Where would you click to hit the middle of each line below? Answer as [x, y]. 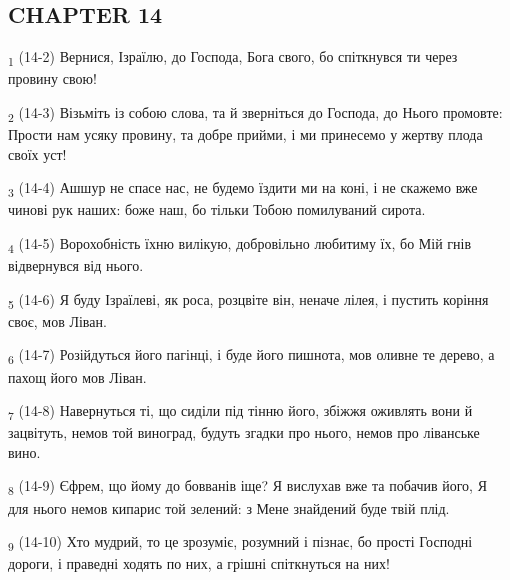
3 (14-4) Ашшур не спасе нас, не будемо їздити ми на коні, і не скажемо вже [243, 189]
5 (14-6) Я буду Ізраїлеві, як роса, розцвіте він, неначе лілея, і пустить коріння [248, 300]
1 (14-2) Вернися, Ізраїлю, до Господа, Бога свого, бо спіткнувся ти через [233, 57]
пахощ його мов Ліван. [77, 376]
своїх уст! [37, 153]
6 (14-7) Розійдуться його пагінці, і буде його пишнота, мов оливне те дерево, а [251, 356]
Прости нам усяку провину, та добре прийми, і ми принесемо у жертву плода [245, 134]
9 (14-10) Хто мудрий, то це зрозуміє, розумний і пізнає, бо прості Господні [240, 542]
